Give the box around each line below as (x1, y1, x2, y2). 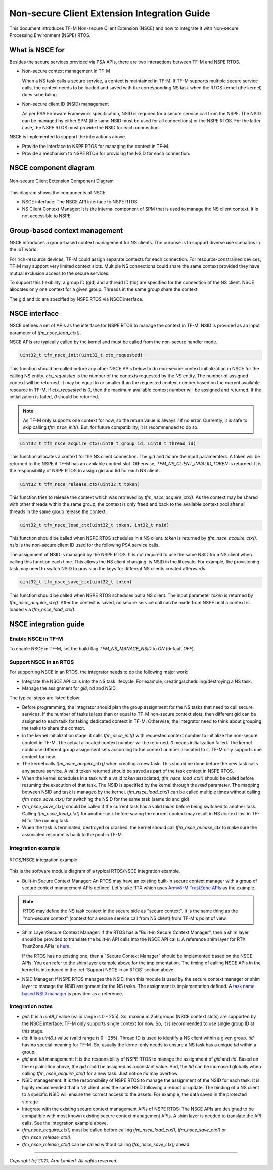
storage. (22, 1099, 40, 1105)
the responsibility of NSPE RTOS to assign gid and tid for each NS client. (9, 467, 160, 473)
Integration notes (9, 1003, 53, 1010)
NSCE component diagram (9, 163, 95, 172)
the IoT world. (9, 246, 38, 253)
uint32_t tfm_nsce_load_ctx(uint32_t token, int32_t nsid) (20, 522, 169, 528)
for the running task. (27, 818, 70, 824)
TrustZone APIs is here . (22, 943, 71, 949)
